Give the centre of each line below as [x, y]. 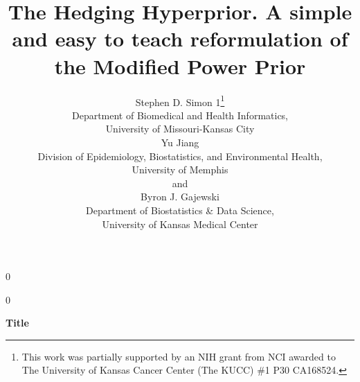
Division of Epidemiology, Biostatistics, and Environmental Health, [180, 156]
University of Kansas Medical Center [180, 224]
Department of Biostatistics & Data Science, [180, 210]
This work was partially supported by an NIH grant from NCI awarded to [179, 356]
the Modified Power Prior [180, 66]
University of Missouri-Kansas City [180, 129]
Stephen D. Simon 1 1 [180, 101]
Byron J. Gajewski [180, 197]
